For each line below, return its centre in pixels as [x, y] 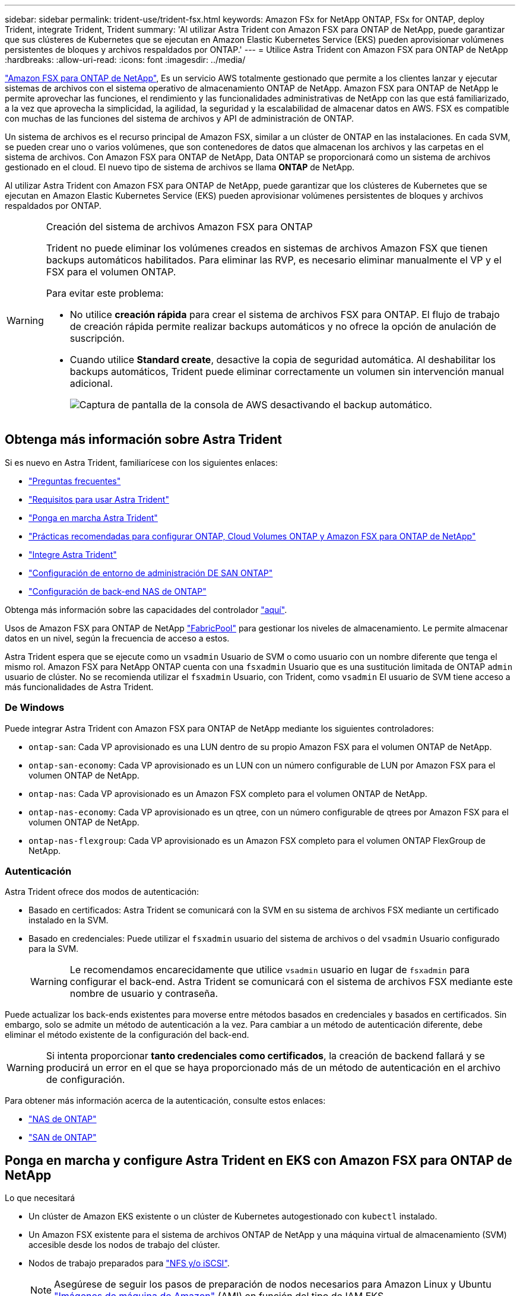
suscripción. [97, 338]
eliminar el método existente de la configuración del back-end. [127, 1035]
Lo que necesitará [40, 1198]
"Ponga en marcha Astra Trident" [93, 517]
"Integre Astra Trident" [73, 554]
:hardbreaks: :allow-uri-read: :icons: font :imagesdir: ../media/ [125, 60]
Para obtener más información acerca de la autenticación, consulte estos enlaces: [165, 1101]
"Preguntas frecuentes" [75, 481]
